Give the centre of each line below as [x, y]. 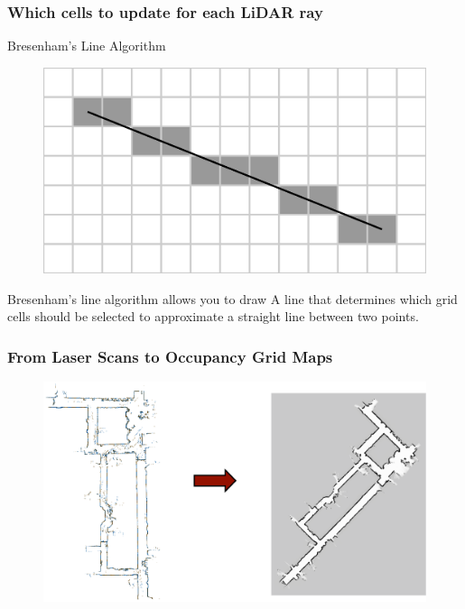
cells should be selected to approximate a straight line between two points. [213, 316]
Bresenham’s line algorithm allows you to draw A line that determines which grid [232, 298]
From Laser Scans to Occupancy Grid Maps [170, 356]
